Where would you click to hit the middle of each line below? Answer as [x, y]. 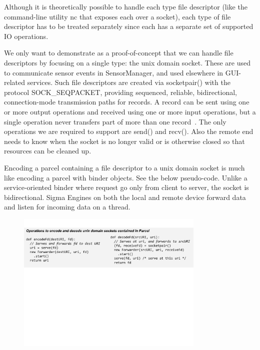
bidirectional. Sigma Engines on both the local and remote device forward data [125, 197]
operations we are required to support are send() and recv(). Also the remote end [129, 131]
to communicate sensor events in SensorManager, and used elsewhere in [114, 72]
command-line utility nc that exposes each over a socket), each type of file [117, 16]
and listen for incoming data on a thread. [67, 207]
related [15, 82]
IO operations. [26, 36]
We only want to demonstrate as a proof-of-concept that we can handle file [119, 53]
